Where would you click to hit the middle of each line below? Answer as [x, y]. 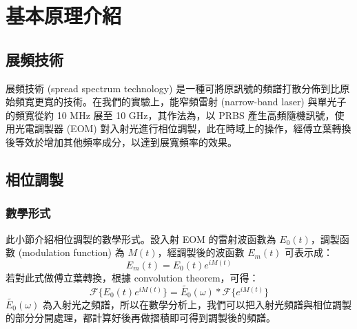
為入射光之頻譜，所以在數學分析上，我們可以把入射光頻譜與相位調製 [197, 304]
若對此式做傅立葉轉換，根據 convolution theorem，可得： [132, 277]
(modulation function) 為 [71, 252]
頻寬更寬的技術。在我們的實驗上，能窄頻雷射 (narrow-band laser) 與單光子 [181, 102]
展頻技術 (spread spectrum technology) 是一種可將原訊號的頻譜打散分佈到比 [173, 88]
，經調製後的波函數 [201, 252]
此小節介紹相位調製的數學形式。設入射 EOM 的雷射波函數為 [141, 238]
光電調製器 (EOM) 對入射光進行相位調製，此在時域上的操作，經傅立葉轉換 [183, 128]
